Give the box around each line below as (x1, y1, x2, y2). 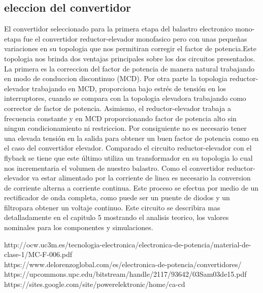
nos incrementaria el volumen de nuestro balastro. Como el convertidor (4, 162, 225, 173)
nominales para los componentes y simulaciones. (4, 222, 153, 233)
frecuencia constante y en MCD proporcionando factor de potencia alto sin (4, 113, 237, 123)
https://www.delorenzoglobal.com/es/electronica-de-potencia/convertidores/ (4, 259, 242, 269)
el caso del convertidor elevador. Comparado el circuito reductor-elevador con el (4, 142, 252, 153)
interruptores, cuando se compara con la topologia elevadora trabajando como (4, 93, 246, 103)
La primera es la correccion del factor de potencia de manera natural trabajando (4, 63, 254, 74)
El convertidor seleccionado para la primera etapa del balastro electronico (4, 23, 233, 34)
